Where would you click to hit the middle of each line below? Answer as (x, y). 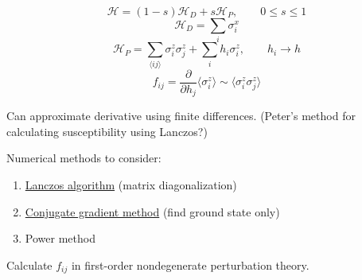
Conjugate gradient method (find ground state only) (152, 211)
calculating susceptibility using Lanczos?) (107, 131)
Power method (60, 238)
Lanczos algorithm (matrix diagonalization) (131, 184)
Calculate (29, 264)
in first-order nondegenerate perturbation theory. (190, 264)
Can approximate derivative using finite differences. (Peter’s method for (181, 116)
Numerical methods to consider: (84, 158)
